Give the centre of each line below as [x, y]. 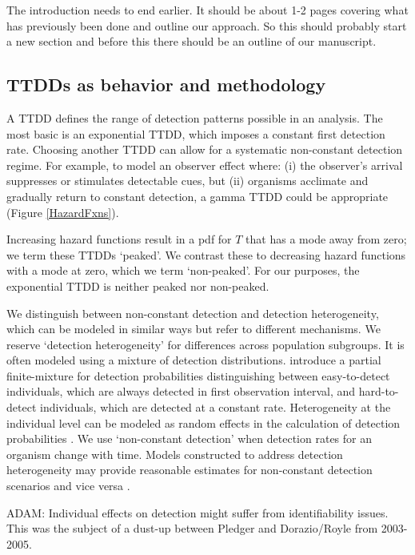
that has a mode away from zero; [326, 239]
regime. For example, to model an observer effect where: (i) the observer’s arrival [205, 165]
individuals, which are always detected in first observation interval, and [181, 391]
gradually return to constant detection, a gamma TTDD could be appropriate [198, 196]
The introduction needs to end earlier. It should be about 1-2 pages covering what [207, 10]
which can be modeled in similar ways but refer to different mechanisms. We [194, 329]
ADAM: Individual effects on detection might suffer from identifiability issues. [198, 512]
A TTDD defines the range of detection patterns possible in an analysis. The [195, 117]
